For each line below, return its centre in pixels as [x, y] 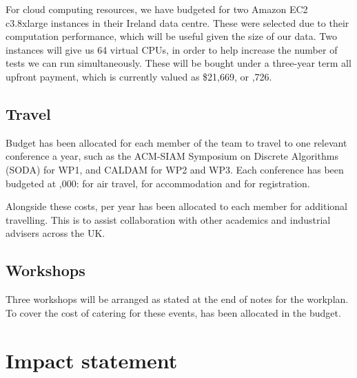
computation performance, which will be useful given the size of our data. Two [171, 36]
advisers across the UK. [55, 233]
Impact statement [92, 360]
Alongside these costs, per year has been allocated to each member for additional [176, 206]
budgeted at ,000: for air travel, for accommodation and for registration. [158, 183]
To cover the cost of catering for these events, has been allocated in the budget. [173, 312]
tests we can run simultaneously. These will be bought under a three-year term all [178, 63]
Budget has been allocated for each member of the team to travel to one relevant [176, 142]
